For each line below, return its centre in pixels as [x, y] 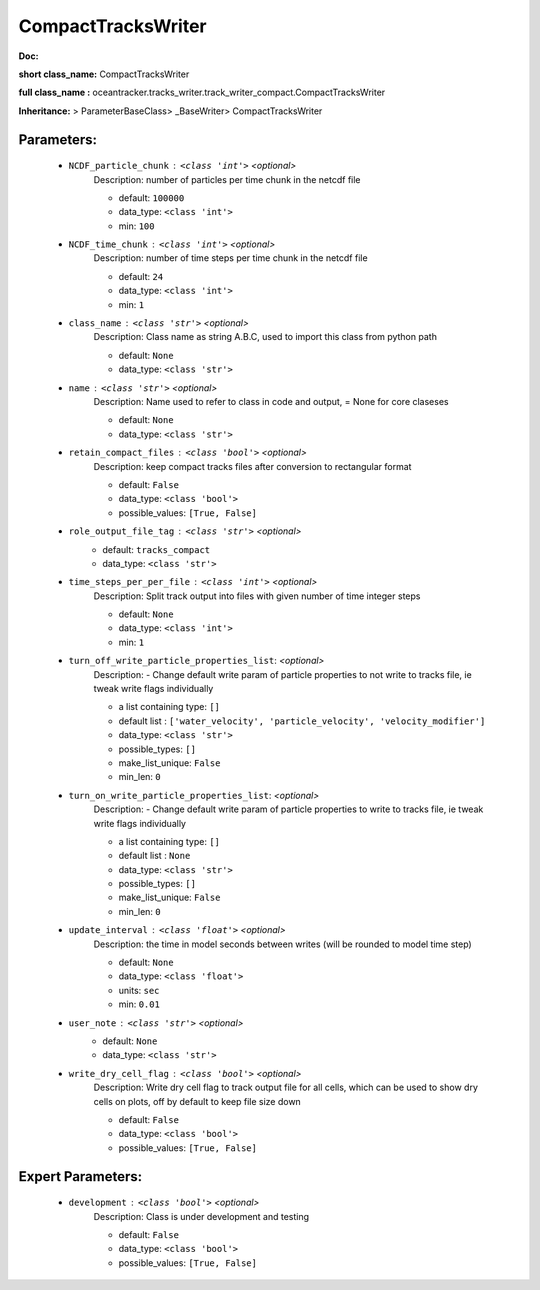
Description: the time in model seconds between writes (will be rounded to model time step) [282, 944]
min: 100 [136, 226]
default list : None [154, 856]
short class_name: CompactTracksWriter [104, 74]
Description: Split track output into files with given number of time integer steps [257, 596]
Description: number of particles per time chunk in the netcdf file [227, 179]
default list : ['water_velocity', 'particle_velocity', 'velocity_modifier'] [302, 721]
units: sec [139, 990]
